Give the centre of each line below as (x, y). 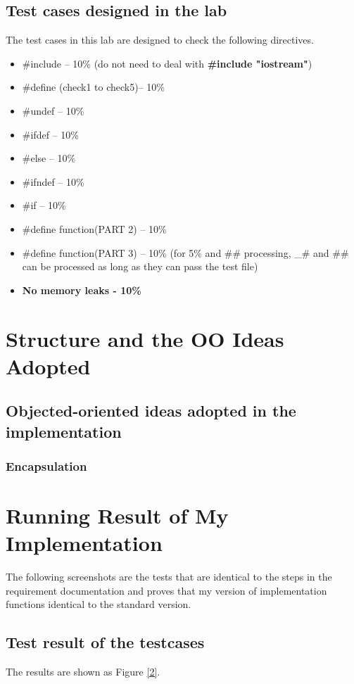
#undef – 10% (53, 110)
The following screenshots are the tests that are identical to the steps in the (169, 577)
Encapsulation (46, 465)
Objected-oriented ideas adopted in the (151, 411)
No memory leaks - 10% (82, 290)
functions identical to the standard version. (99, 604)
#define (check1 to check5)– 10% (93, 87)
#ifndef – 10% (53, 181)
